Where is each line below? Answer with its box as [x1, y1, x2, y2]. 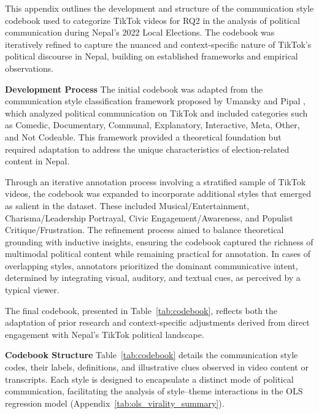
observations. [5, 61, 54, 74]
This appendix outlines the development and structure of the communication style [5, 2, 314, 14]
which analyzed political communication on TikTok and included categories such [5, 106, 308, 119]
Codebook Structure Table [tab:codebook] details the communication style [5, 348, 298, 361]
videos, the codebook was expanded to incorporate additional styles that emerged [5, 187, 311, 200]
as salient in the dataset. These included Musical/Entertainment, [5, 199, 250, 212]
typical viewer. [5, 283, 60, 296]
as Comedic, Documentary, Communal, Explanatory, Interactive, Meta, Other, [5, 118, 300, 131]
